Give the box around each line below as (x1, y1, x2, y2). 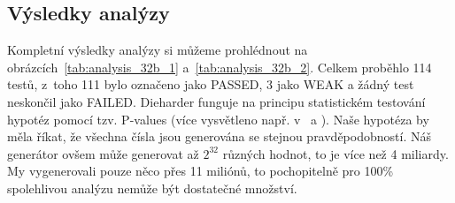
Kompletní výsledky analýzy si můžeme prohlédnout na (7, 41, 308, 59)
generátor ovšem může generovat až (7, 144, 199, 162)
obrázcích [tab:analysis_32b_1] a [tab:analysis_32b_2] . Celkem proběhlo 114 (7, 57, 432, 76)
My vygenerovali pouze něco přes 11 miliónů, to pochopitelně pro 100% (7, 162, 394, 180)
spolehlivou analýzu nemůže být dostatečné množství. (7, 178, 297, 197)
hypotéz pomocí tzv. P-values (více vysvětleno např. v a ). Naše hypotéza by (7, 109, 429, 128)
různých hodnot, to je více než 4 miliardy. (222, 144, 449, 162)
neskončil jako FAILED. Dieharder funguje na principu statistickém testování (7, 92, 426, 110)
